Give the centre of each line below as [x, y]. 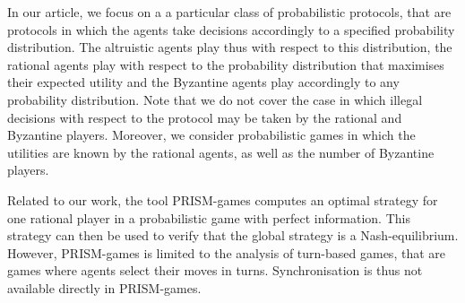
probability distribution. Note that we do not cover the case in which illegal [215, 99]
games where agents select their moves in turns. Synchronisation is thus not [215, 270]
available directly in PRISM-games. [104, 287]
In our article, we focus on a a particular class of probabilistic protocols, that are [229, 12]
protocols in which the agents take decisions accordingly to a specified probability [231, 29]
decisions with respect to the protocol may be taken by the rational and [205, 117]
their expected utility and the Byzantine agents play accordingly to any [203, 82]
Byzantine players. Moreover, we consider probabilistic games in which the [211, 135]
